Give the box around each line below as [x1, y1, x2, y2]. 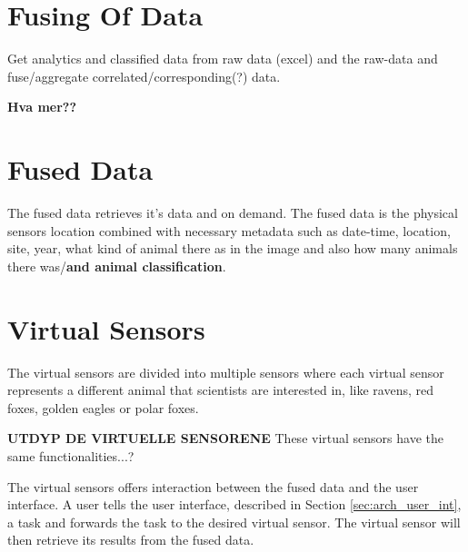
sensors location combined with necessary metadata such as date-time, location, [7, 221, 451, 240]
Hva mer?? [7, 97, 77, 116]
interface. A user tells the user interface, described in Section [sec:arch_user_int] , [7, 495, 462, 514]
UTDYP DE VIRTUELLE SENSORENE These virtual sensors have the [7, 429, 443, 448]
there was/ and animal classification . [7, 256, 226, 275]
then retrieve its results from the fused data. [7, 530, 254, 549]
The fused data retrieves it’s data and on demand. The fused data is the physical [7, 203, 458, 222]
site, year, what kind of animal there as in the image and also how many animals [7, 239, 458, 258]
